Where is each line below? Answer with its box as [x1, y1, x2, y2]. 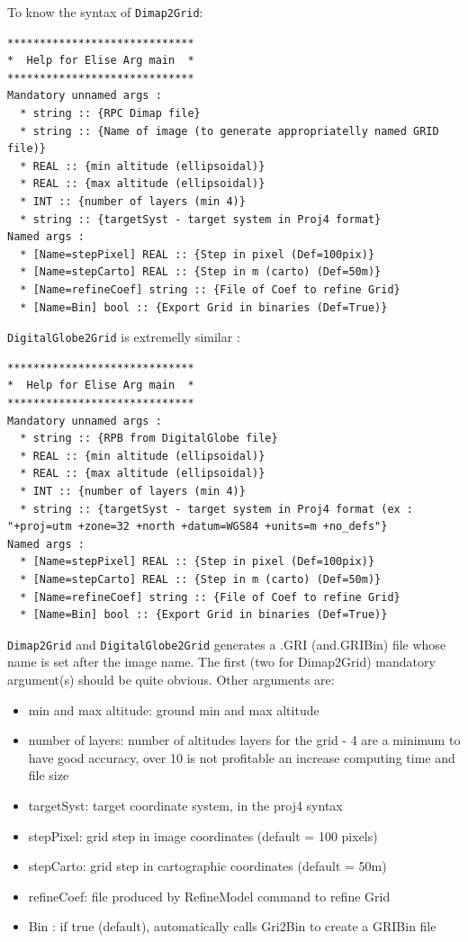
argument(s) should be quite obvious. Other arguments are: [7, 669, 335, 688]
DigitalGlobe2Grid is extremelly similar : [7, 327, 240, 346]
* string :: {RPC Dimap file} [20, 107, 201, 121]
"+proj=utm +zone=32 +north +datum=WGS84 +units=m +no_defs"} [7, 520, 388, 534]
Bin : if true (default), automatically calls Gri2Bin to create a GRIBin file [28, 917, 436, 936]
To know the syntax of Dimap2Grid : [7, 3, 203, 21]
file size [28, 766, 69, 785]
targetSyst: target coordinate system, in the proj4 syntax [28, 795, 343, 814]
